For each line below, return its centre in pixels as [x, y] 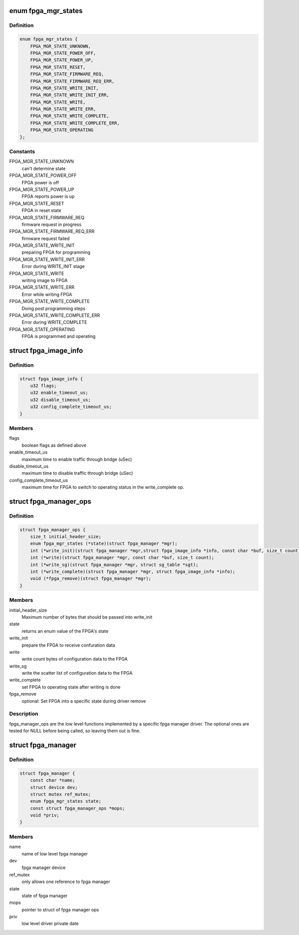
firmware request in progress [52, 224]
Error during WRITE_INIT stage [53, 266]
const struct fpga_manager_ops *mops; [77, 808]
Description [24, 714]
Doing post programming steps [54, 308]
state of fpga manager [45, 896]
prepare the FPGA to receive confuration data [69, 645]
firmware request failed [46, 238]
